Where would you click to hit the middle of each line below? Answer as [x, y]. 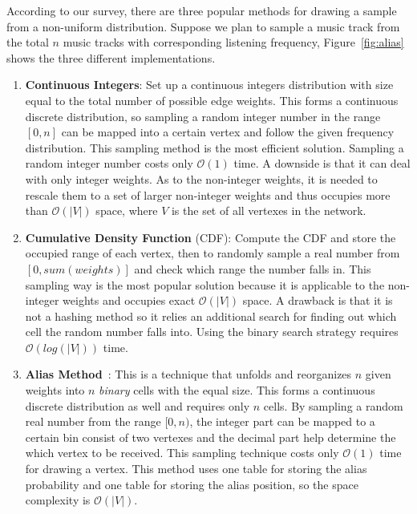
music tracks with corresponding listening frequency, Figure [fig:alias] [233, 42]
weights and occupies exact [129, 300]
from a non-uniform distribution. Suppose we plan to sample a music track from [203, 26]
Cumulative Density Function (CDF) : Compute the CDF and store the [211, 237]
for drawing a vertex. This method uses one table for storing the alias [196, 469]
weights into [55, 390]
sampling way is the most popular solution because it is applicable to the [205, 284]
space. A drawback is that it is [318, 300]
